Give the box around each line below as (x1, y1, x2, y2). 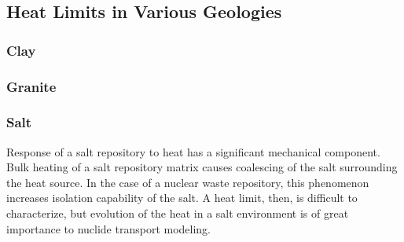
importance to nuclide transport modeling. (6, 220, 211, 236)
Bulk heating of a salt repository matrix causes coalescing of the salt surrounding (6, 159, 398, 175)
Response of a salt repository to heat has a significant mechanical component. (6, 143, 380, 159)
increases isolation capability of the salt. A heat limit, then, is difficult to (6, 189, 358, 206)
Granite (6, 76, 57, 96)
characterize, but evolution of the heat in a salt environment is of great (6, 205, 349, 222)
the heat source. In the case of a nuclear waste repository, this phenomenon (6, 174, 369, 190)
